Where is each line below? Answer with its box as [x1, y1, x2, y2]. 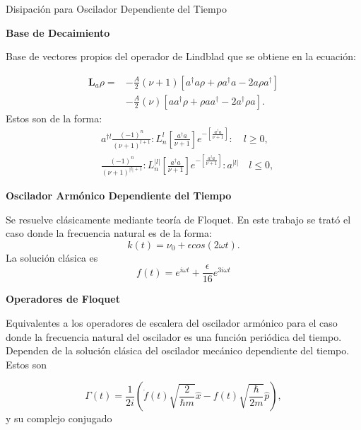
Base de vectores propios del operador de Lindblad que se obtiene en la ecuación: [6, 49, 356, 64]
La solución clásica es [6, 250, 98, 265]
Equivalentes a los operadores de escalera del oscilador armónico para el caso [6, 315, 338, 330]
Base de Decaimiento [6, 25, 110, 40]
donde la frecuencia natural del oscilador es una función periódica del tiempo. [6, 329, 342, 344]
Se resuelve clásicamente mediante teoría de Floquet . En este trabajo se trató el [6, 211, 351, 226]
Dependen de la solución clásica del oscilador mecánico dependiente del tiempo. [6, 343, 350, 358]
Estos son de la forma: [6, 110, 102, 125]
